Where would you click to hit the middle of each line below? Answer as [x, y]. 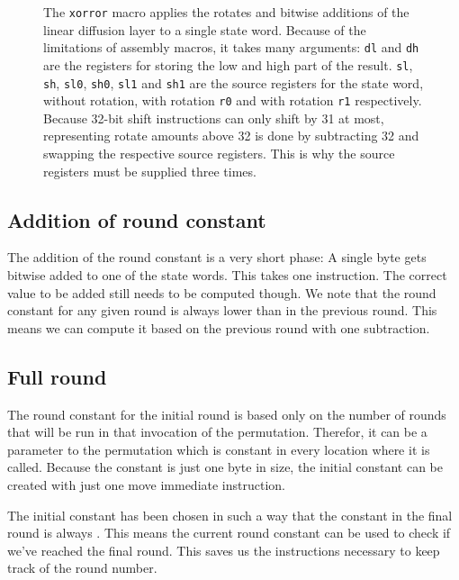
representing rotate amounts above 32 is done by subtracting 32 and [231, 136]
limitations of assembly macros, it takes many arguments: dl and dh [231, 47]
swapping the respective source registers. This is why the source [219, 154]
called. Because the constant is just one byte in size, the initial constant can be [225, 467]
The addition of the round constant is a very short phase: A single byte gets [217, 257]
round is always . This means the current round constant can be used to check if [229, 533]
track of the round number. [82, 568]
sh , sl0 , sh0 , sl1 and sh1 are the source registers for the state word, [234, 82]
